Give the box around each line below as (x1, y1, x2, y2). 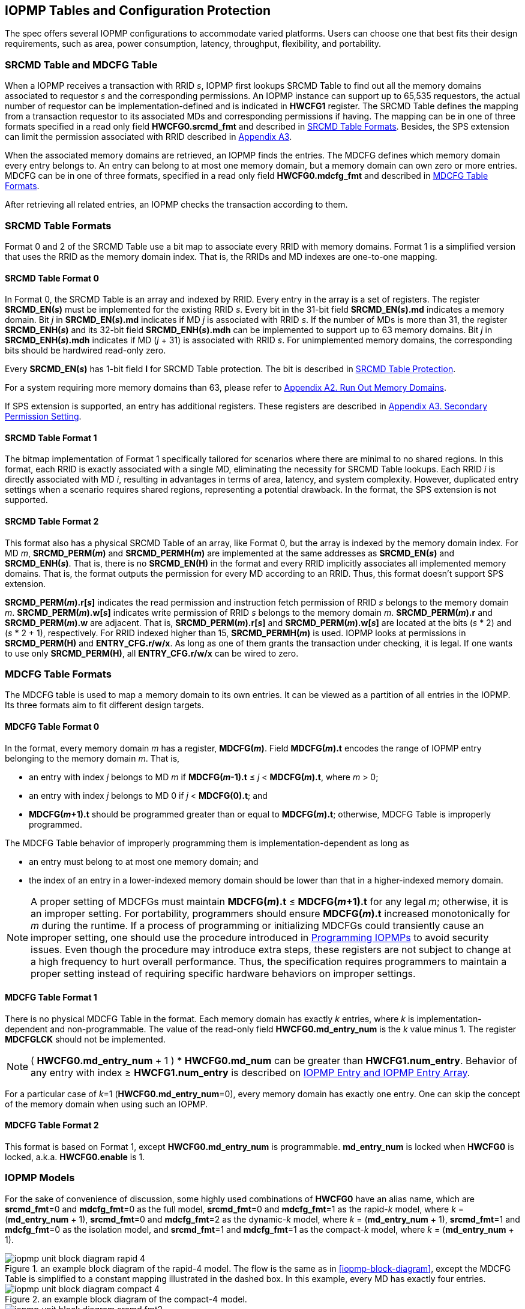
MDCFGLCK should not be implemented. (5, 1034, 166, 1044)
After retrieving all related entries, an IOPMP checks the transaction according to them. (5, 199, 348, 210)
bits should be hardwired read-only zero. (5, 345, 166, 356)
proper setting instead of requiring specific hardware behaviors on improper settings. (31, 967, 416, 979)
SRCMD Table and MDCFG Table (5, 58, 158, 71)
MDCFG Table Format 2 (5, 1120, 99, 1131)
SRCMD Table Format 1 (5, 432, 97, 443)
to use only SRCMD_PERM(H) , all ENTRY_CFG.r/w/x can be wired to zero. (5, 648, 299, 658)
